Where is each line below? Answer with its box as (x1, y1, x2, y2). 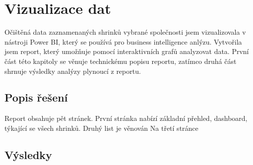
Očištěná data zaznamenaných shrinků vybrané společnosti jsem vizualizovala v (4, 27, 246, 37)
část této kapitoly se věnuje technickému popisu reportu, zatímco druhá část (4, 55, 237, 66)
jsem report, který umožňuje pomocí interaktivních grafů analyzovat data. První (4, 46, 249, 56)
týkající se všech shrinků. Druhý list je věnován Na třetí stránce (4, 122, 198, 133)
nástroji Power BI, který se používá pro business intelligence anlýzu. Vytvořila (4, 36, 242, 47)
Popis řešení (4, 90, 68, 105)
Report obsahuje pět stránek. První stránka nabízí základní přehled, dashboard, (4, 113, 248, 123)
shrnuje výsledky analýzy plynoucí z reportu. (4, 65, 141, 76)
